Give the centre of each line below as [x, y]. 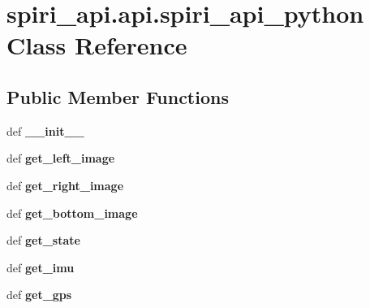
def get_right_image [65, 185]
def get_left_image [61, 158]
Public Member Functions [118, 96]
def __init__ [45, 130]
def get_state [43, 240]
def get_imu [41, 267]
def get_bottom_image [72, 213]
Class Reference [97, 45]
